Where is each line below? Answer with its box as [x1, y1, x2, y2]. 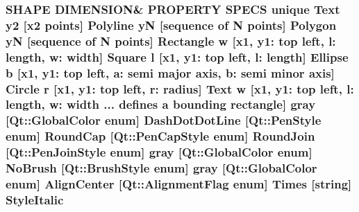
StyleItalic [6, 191, 64, 208]
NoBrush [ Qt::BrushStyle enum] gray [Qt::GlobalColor [6, 159, 317, 177]
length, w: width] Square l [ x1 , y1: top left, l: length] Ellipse [6, 48, 349, 65]
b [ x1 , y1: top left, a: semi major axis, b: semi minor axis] [6, 64, 335, 81]
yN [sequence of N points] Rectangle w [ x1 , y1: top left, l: [6, 32, 336, 49]
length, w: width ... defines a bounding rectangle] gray [6, 96, 316, 113]
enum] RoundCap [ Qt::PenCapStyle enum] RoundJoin [6, 127, 315, 145]
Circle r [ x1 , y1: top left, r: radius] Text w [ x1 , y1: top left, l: [6, 80, 354, 97]
